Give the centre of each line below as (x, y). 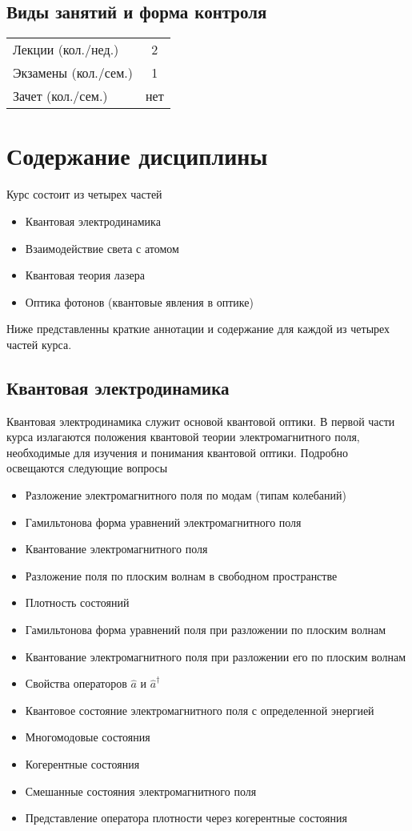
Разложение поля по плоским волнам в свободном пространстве (181, 575)
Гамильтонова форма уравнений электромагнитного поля (163, 522)
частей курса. (39, 344)
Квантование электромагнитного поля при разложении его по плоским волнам (216, 656)
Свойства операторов (76, 683)
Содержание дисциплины (137, 156)
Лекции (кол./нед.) (66, 50)
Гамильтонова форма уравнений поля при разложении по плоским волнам (205, 630)
